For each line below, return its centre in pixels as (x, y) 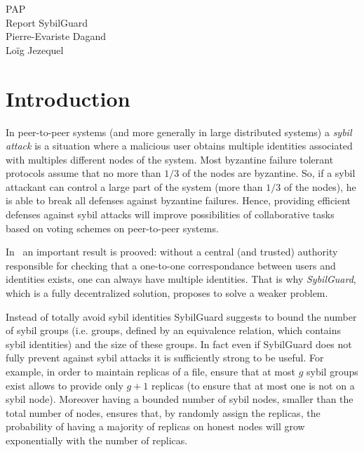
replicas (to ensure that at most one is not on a (253, 385)
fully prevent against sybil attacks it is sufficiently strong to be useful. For (165, 358)
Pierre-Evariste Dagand (56, 36)
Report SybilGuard (47, 22)
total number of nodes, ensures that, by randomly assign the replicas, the (163, 412)
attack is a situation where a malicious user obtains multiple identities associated (179, 146)
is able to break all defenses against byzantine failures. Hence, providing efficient (178, 200)
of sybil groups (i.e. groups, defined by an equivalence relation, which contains (174, 330)
